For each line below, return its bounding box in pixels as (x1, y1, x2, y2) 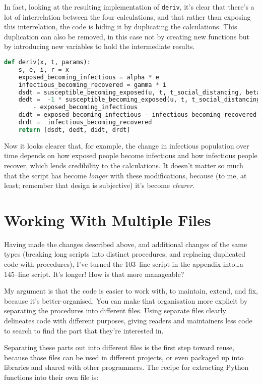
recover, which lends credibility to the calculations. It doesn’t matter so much (4, 160, 243, 170)
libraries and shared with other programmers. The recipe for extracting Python (4, 362, 249, 372)
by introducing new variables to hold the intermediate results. (4, 41, 195, 52)
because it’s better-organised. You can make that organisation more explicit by (4, 295, 248, 306)
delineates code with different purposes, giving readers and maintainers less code (4, 315, 252, 326)
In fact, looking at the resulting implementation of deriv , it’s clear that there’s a (4, 2, 254, 12)
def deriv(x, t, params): (4, 59, 91, 66)
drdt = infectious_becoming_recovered (18, 119, 152, 126)
